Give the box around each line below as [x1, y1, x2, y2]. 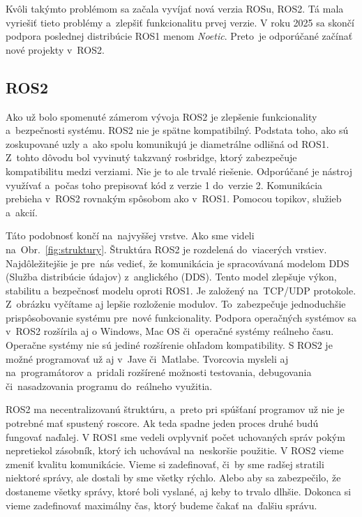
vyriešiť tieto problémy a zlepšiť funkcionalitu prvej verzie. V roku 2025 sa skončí [6, 15, 354, 29]
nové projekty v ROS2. [6, 42, 105, 57]
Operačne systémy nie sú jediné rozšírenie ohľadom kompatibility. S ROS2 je [6, 338, 333, 352]
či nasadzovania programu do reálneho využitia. [6, 378, 213, 393]
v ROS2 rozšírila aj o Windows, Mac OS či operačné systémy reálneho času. [6, 324, 334, 338]
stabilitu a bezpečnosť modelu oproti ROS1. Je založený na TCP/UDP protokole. [6, 283, 356, 297]
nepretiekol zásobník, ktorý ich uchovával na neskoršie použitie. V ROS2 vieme [6, 443, 344, 458]
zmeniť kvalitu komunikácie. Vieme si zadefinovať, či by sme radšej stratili [6, 456, 324, 471]
